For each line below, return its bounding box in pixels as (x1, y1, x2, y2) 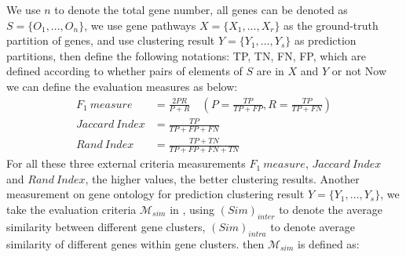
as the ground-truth (283, 16, 379, 33)
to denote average (270, 218, 355, 234)
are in (256, 63, 284, 79)
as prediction (294, 32, 357, 49)
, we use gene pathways (84, 16, 196, 33)
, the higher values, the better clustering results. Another (85, 170, 360, 186)
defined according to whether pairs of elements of (6, 63, 243, 79)
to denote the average (279, 201, 383, 217)
